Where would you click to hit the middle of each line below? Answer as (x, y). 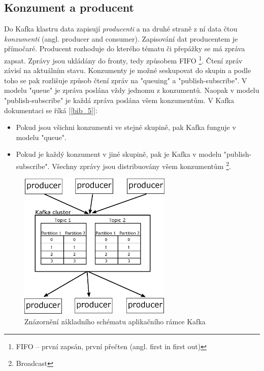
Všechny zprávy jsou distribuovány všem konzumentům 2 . (141, 165)
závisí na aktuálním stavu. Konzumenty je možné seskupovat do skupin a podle (128, 70)
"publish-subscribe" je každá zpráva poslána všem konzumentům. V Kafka (119, 100)
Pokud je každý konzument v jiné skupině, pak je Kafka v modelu (119, 154)
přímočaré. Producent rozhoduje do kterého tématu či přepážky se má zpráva (125, 48)
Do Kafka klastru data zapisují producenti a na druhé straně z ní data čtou (121, 29)
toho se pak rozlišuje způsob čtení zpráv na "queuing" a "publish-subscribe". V (126, 80)
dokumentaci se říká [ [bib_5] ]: (51, 110)
